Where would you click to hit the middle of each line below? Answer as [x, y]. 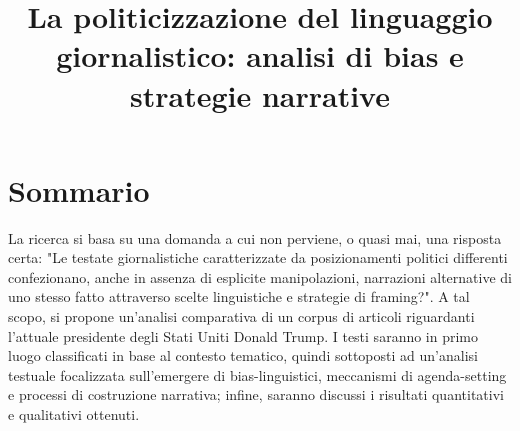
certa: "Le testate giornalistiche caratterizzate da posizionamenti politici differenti [258, 257]
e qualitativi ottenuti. [74, 414]
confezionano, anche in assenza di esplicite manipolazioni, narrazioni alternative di [260, 276]
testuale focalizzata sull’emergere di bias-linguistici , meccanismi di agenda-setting [257, 374]
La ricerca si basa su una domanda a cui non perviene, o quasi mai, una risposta [255, 237]
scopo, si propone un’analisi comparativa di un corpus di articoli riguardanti [241, 316]
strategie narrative [260, 94]
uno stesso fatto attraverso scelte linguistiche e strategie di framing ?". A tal [239, 296]
